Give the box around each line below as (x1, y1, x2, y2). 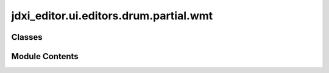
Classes (11, 32, 43, 42)
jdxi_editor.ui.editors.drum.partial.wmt (11, 9, 213, 22)
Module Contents (11, 51, 79, 62)
